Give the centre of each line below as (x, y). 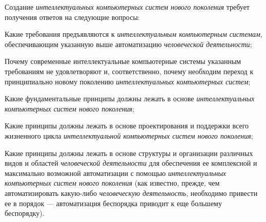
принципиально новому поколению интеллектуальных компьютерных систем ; (128, 81)
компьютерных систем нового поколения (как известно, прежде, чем (112, 183)
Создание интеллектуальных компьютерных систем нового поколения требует (127, 7)
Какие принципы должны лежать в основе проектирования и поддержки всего (127, 126)
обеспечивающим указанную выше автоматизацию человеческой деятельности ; (128, 44)
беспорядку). (25, 213)
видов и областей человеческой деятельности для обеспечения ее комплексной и (131, 163)
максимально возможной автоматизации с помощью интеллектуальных (116, 173)
